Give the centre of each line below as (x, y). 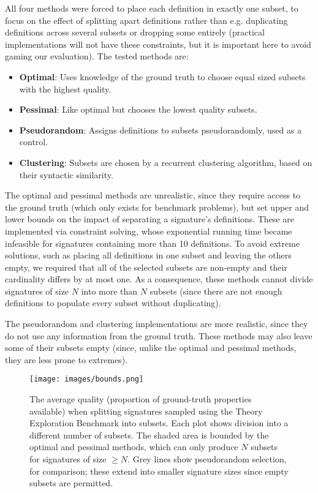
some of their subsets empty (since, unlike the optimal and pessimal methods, (151, 348)
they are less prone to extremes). (66, 359)
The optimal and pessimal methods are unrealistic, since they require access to (153, 195)
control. (34, 142)
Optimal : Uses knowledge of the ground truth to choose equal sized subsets (162, 76)
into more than (109, 291)
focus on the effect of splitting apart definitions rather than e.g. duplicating (146, 20)
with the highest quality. (65, 88)
